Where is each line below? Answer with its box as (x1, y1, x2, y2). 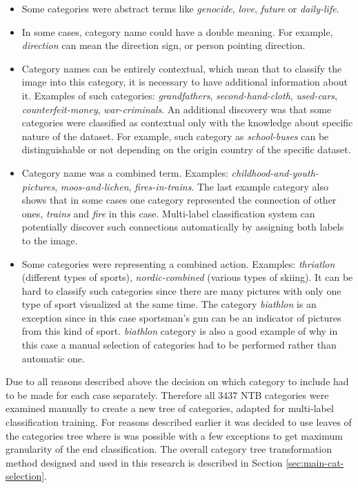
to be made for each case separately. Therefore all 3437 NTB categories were (6, 387, 329, 402)
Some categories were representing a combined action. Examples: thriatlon (21, 256, 335, 271)
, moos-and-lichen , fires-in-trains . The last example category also (54, 179, 328, 193)
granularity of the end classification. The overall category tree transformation (6, 442, 332, 456)
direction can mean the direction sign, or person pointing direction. (21, 38, 306, 52)
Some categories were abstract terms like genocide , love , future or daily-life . (21, 1, 339, 15)
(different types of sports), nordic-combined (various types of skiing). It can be (21, 270, 353, 284)
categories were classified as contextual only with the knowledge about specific (21, 115, 353, 130)
